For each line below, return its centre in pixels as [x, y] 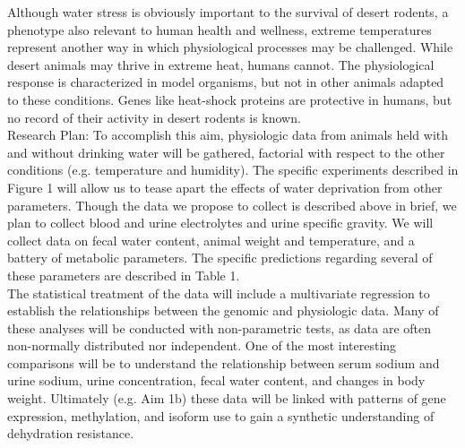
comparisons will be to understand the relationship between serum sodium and [224, 362]
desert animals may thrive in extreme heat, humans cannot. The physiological [221, 64]
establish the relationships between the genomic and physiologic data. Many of [223, 310]
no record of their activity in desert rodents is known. [154, 117]
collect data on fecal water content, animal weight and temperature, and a [211, 240]
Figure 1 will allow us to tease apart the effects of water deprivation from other [225, 187]
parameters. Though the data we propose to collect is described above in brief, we [232, 205]
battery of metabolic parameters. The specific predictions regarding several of [220, 258]
